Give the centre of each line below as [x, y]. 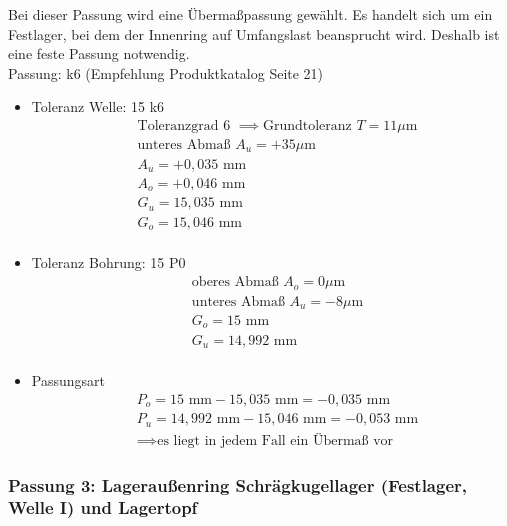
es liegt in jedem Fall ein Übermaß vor [275, 440]
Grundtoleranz [307, 125]
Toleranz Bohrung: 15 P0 [108, 262]
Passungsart [68, 380]
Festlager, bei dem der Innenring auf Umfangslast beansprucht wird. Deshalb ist [254, 33]
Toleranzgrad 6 [184, 125]
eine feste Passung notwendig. [99, 53]
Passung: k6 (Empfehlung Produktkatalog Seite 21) [166, 72]
